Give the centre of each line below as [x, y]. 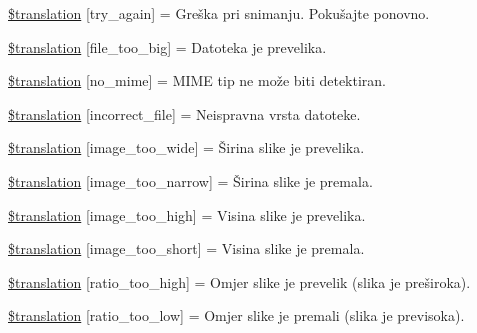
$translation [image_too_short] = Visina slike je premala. [186, 248]
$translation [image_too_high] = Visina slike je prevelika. [187, 214]
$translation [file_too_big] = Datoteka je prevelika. [167, 46]
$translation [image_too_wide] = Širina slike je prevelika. [186, 147]
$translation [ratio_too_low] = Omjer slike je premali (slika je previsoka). [236, 315]
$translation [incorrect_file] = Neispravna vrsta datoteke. [184, 113]
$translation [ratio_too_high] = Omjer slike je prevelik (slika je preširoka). [239, 281]
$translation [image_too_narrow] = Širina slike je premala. [190, 180]
